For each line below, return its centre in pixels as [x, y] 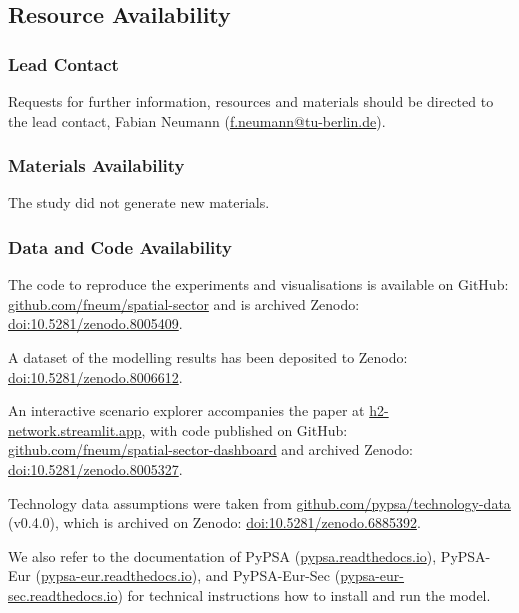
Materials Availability [96, 165]
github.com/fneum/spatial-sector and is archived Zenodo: [184, 303]
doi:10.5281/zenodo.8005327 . [95, 468]
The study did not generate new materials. [139, 202]
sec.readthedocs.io [63, 594]
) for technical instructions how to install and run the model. [304, 594]
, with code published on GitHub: [244, 429]
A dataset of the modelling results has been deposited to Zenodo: [208, 357]
